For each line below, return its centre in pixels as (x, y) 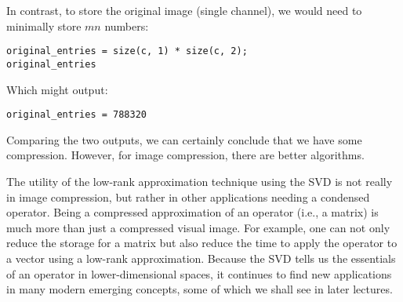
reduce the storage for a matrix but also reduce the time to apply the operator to (202, 243)
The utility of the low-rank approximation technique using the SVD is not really (200, 181)
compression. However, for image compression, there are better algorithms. (185, 155)
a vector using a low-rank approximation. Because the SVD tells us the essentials (201, 258)
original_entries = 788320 (76, 115)
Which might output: (57, 89)
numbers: (127, 25)
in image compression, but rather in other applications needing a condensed (188, 196)
